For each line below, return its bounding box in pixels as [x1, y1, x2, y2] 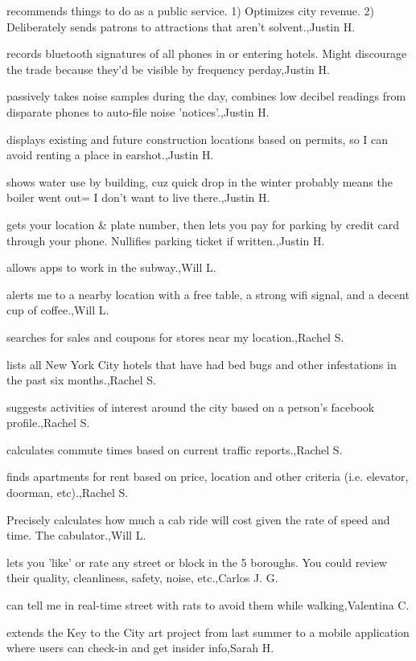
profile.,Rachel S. [6, 414, 90, 431]
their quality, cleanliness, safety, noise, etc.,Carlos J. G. [6, 569, 278, 586]
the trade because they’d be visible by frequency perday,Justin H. [6, 60, 330, 77]
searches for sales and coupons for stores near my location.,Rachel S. [6, 328, 344, 345]
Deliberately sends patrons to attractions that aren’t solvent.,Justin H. [6, 18, 356, 35]
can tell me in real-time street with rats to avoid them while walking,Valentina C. [6, 597, 410, 614]
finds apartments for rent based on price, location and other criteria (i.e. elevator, [6, 468, 409, 485]
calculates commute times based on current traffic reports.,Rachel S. [6, 441, 343, 458]
